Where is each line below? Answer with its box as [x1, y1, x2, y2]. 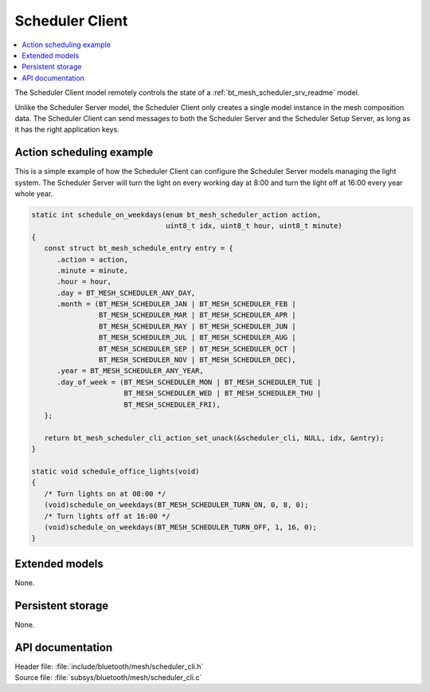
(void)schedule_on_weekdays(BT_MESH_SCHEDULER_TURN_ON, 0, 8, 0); [44, 501, 309, 509]
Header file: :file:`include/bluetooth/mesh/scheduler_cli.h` [14, 662, 204, 671]
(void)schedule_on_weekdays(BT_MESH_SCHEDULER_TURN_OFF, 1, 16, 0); [44, 522, 318, 532]
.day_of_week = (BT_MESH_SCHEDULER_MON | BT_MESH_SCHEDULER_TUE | [57, 377, 322, 387]
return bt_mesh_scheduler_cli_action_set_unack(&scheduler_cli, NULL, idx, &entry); [44, 433, 385, 442]
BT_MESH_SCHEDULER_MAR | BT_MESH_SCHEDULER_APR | [98, 311, 296, 320]
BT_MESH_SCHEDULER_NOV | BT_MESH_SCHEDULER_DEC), [98, 356, 296, 364]
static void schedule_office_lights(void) [31, 466, 200, 476]
